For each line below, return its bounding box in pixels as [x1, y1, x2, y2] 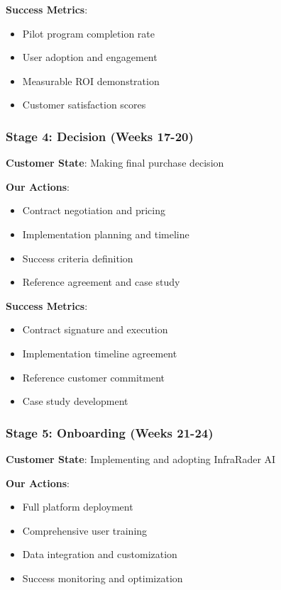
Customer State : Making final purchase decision [6, 155, 224, 170]
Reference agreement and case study [22, 274, 180, 289]
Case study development [22, 394, 128, 408]
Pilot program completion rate [22, 26, 155, 40]
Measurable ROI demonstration [22, 73, 160, 88]
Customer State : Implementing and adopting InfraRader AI [6, 451, 276, 466]
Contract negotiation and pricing [22, 203, 165, 218]
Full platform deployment [22, 499, 133, 514]
